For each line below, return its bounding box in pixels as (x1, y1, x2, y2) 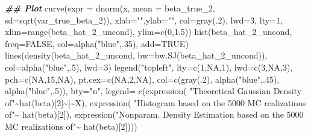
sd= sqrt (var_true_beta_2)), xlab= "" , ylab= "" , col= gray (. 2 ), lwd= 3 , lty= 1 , (5, 13, 283, 26)
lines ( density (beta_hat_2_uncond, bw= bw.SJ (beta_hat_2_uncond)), (5, 49, 268, 62)
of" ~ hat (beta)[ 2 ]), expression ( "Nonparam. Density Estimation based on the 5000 (5, 108, 304, 121)
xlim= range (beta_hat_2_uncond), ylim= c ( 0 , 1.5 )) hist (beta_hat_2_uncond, (5, 25, 292, 38)
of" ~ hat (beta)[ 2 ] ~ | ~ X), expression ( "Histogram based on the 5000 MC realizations (5, 96, 306, 109)
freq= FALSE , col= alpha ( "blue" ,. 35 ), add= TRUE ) (5, 37, 189, 49)
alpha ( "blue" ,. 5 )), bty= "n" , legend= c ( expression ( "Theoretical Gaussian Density (5, 84, 302, 97)
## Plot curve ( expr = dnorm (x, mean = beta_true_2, (5, 2, 215, 14)
